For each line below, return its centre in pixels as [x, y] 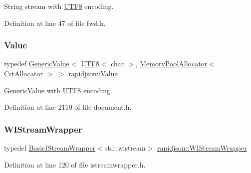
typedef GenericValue [37, 64]
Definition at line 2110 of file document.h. [68, 107]
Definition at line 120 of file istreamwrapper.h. [75, 164]
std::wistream [125, 148]
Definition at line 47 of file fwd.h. [55, 23]
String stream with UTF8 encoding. [59, 6]
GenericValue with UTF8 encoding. [58, 90]
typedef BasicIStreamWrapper [50, 148]
